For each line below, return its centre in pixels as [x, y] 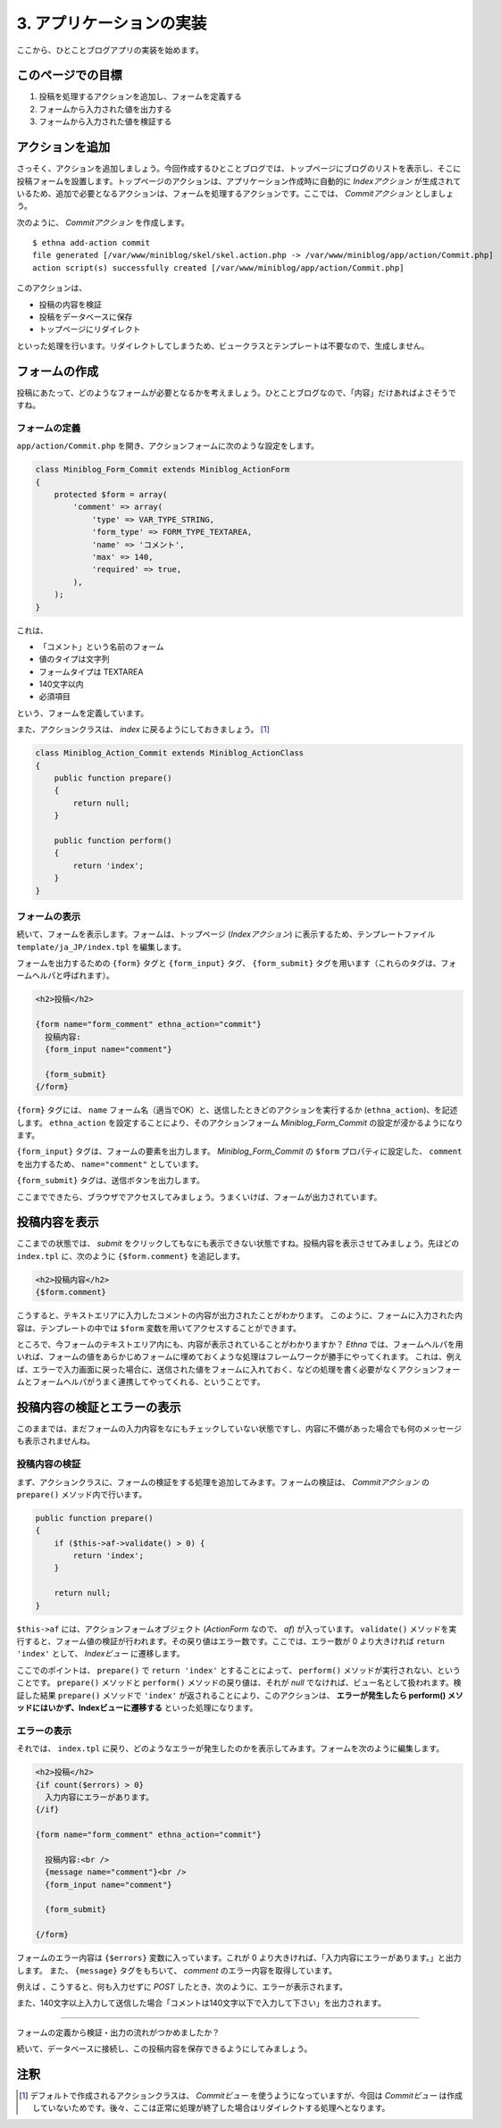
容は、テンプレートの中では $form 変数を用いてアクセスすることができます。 [159, 1328]
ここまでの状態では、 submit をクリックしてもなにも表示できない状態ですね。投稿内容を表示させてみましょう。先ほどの [238, 1243]
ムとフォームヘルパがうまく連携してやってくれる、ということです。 [141, 1382]
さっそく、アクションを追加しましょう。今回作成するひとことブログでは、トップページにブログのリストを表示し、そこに [239, 169]
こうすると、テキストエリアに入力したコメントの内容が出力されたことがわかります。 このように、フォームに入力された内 [240, 1315]
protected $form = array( [111, 495]
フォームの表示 [49, 916]
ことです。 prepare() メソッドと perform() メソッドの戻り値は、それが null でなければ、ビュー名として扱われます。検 [239, 1682]
